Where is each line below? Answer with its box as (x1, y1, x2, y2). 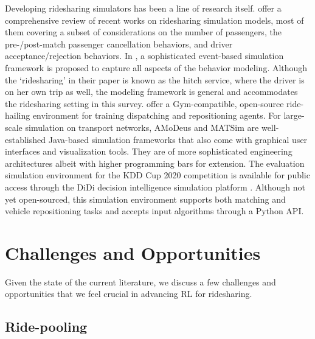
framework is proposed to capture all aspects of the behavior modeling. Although (5, 61, 308, 74)
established (5, 133, 46, 145)
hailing (5, 109, 30, 122)
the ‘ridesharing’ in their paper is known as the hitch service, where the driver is (5, 73, 305, 86)
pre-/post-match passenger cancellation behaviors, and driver (5, 37, 233, 50)
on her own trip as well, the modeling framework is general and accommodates (5, 85, 298, 98)
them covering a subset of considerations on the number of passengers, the (5, 26, 282, 38)
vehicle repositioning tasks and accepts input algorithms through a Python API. (5, 204, 304, 217)
